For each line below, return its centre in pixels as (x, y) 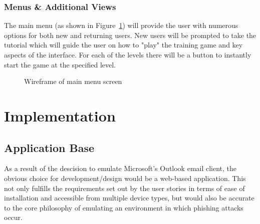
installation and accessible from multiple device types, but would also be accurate (129, 198)
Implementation (60, 115)
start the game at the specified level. (60, 64)
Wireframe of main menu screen (73, 81)
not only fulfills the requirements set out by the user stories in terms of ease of (124, 188)
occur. (13, 217)
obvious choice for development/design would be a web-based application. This (125, 178)
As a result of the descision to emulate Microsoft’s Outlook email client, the (120, 168)
